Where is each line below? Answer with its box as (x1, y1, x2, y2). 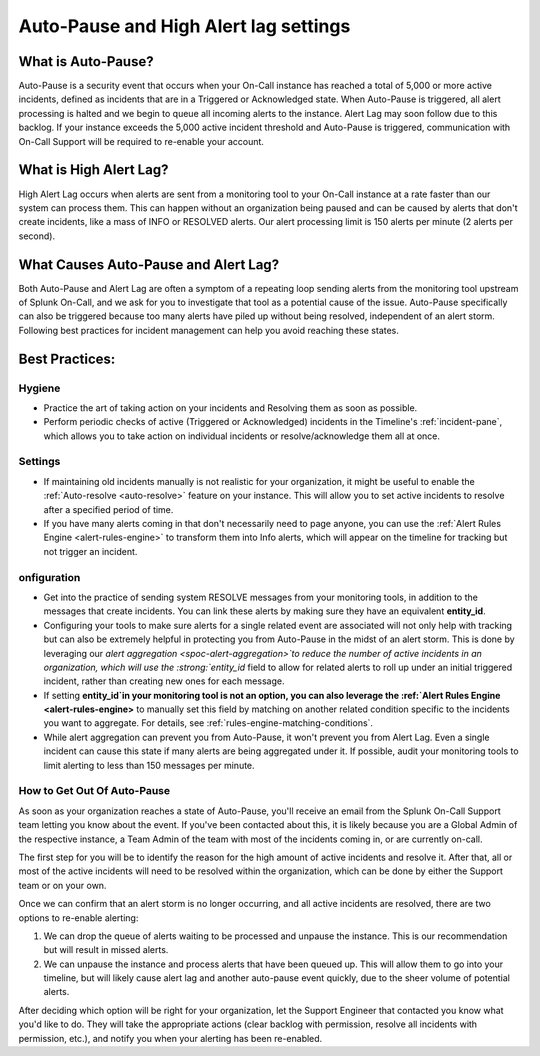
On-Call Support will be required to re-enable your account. (18, 135, 265, 147)
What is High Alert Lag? (18, 161, 169, 179)
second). (18, 230, 55, 242)
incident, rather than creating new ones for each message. (43, 675, 285, 687)
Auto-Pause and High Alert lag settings (18, 15, 351, 37)
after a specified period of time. (43, 503, 174, 515)
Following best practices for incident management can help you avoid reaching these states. (18, 324, 400, 336)
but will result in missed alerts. (43, 944, 169, 956)
